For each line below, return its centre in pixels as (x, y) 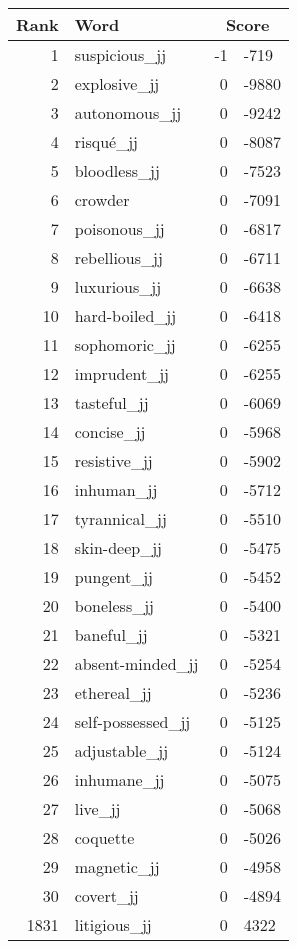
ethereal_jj (113, 692)
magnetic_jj (117, 866)
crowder (102, 199)
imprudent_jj (122, 373)
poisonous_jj (119, 228)
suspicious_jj (120, 54)
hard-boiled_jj (125, 315)
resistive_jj (113, 460)
